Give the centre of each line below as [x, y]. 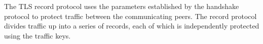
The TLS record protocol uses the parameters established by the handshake [122, 6]
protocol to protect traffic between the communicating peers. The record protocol [130, 16]
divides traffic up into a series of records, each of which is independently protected [132, 26]
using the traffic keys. [37, 35]
